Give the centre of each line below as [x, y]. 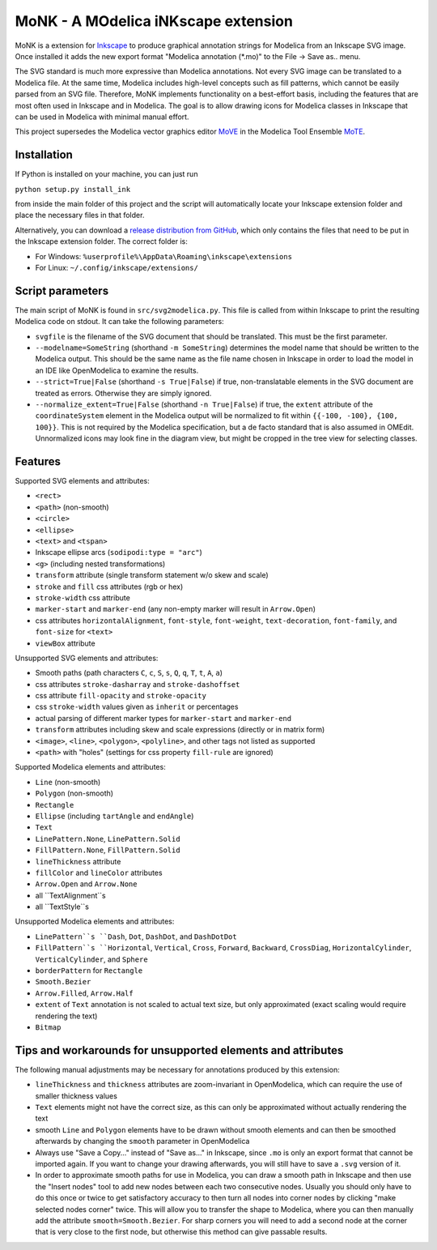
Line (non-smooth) [68, 782]
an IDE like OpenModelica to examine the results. [117, 370]
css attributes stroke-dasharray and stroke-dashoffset [138, 684]
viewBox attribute [66, 643]
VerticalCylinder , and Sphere [92, 959]
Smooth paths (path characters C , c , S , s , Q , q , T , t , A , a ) [129, 673]
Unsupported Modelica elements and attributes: [95, 922]
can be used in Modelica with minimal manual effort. [102, 117]
